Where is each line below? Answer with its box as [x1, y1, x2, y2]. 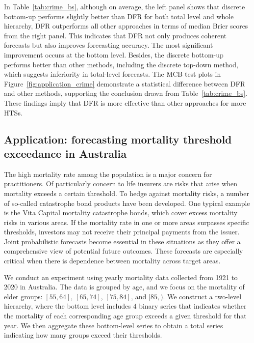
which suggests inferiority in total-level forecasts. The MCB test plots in [4, 69, 221, 79]
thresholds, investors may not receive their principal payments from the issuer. [4, 227, 240, 237]
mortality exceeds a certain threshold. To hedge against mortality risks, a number [4, 188, 249, 198]
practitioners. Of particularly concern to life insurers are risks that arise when [4, 178, 238, 189]
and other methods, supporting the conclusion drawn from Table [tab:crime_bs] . [4, 88, 248, 98]
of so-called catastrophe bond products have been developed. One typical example [4, 198, 250, 208]
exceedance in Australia [4, 145, 127, 161]
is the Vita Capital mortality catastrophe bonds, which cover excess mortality [4, 207, 238, 218]
